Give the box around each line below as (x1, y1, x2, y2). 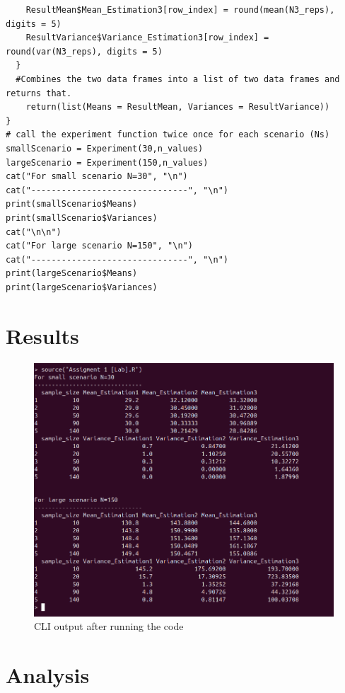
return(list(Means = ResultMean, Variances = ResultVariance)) (25, 102, 330, 113)
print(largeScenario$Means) (6, 268, 138, 279)
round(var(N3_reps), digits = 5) (6, 46, 163, 57)
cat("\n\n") (6, 227, 62, 237)
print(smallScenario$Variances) (6, 212, 158, 223)
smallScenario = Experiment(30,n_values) (6, 143, 204, 154)
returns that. (6, 88, 72, 98)
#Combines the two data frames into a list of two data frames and (16, 74, 340, 84)
